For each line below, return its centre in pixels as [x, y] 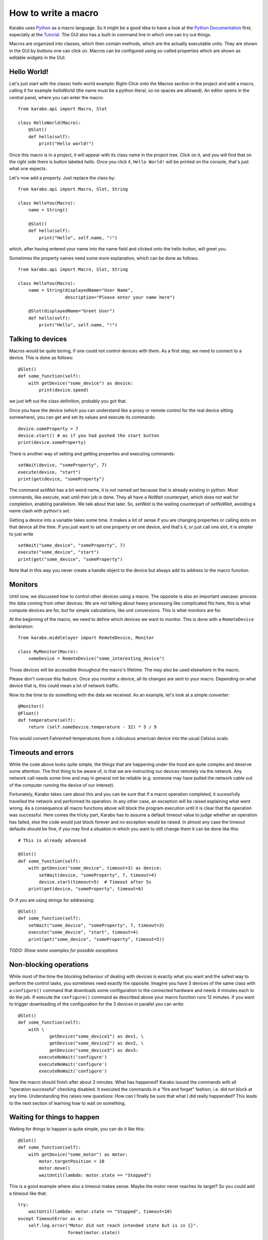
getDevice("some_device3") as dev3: [94, 1050]
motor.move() [55, 1168]
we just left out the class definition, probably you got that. [68, 401]
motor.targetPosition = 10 [72, 1161]
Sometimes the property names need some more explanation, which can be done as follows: [104, 258]
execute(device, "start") [50, 472]
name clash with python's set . [40, 511]
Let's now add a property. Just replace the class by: [62, 178]
